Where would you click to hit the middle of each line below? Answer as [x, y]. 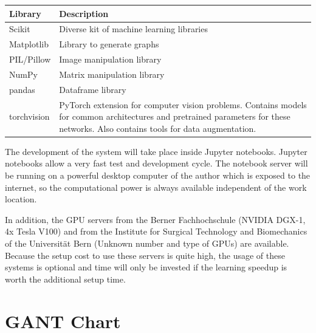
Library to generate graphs [109, 44]
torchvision [29, 116]
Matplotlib [29, 44]
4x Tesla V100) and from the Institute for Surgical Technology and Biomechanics [156, 231]
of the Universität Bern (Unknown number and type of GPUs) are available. [147, 243]
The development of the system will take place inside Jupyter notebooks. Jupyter [156, 151]
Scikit [20, 29]
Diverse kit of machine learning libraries [133, 29]
